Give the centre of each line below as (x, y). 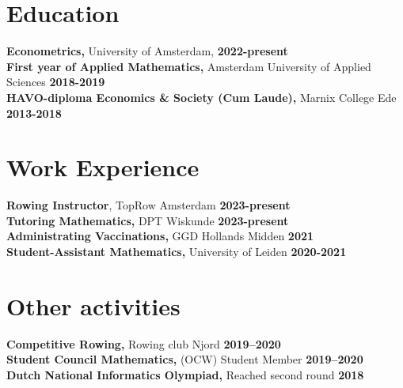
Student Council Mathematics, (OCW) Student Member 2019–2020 (185, 359)
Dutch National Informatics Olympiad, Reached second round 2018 (185, 374)
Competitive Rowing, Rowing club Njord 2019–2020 (144, 343)
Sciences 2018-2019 (56, 82)
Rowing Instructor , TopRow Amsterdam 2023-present (148, 205)
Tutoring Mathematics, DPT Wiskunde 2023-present (148, 220)
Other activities (93, 305)
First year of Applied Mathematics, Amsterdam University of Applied (189, 66)
